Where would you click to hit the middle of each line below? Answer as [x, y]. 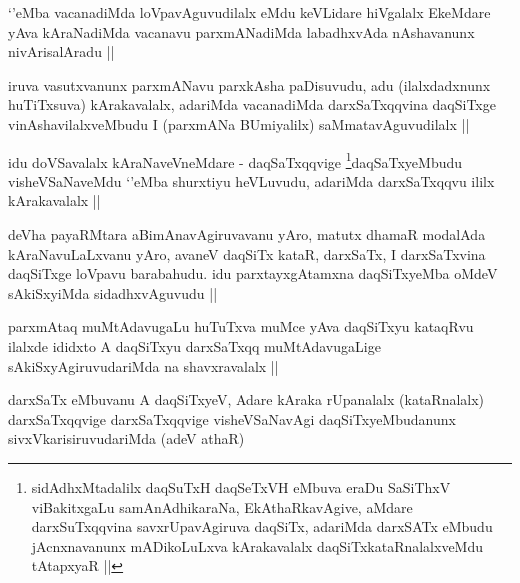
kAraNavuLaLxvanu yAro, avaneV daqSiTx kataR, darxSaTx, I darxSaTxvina [247, 253]
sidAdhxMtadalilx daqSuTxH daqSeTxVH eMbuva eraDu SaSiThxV [241, 486]
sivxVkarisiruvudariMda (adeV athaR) [126, 438]
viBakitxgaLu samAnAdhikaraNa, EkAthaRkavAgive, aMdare [222, 506]
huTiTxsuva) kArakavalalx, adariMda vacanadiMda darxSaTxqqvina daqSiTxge [252, 104]
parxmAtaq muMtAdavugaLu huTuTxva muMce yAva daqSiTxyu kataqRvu [241, 326]
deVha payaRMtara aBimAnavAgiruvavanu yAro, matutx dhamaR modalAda [247, 234]
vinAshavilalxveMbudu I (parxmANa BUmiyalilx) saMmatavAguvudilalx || [239, 123]
